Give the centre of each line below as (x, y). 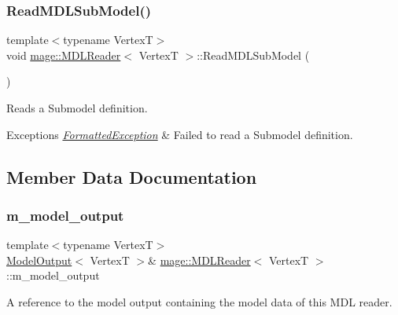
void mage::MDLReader (64, 55)
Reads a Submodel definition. (77, 108)
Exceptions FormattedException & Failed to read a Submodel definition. (180, 134)
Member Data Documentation (132, 176)
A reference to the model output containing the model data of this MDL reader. (199, 301)
